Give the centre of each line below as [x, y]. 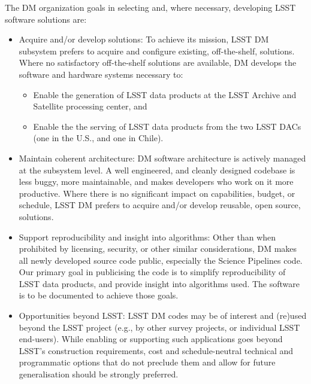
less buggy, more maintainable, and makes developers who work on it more [156, 182]
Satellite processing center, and [90, 106]
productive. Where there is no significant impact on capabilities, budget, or [157, 193]
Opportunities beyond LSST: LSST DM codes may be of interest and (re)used [163, 316]
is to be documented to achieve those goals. [99, 295]
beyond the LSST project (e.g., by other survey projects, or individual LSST [159, 327]
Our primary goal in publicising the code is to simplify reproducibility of [152, 272]
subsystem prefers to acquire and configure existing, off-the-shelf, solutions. [157, 51]
